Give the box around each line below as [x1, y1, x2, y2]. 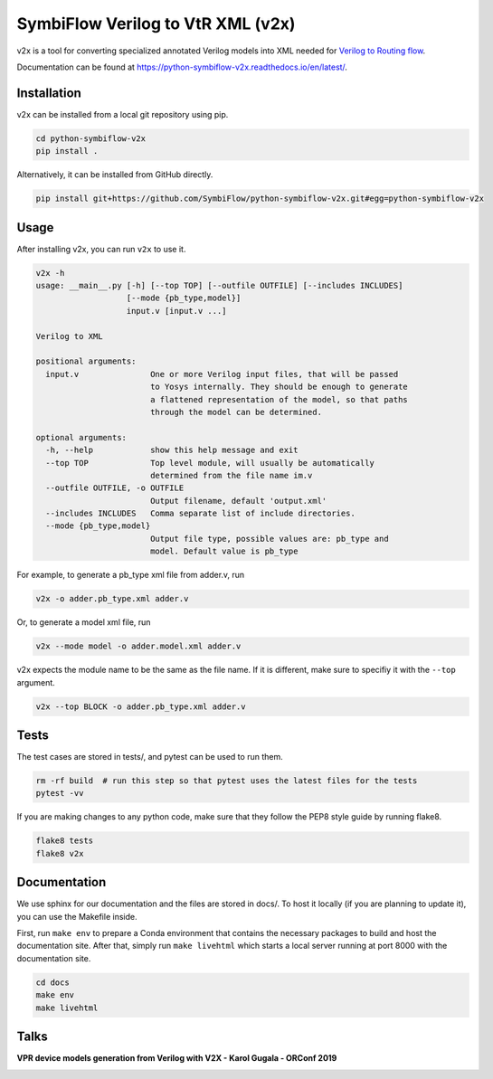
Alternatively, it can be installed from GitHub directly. [16, 169, 213, 180]
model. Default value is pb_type [149, 546, 299, 556]
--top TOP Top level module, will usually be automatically [45, 458, 375, 468]
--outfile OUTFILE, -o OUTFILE [45, 483, 185, 493]
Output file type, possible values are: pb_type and [149, 534, 389, 544]
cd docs [35, 977, 70, 988]
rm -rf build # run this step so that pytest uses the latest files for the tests [35, 776, 418, 786]
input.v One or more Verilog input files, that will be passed [45, 369, 399, 379]
